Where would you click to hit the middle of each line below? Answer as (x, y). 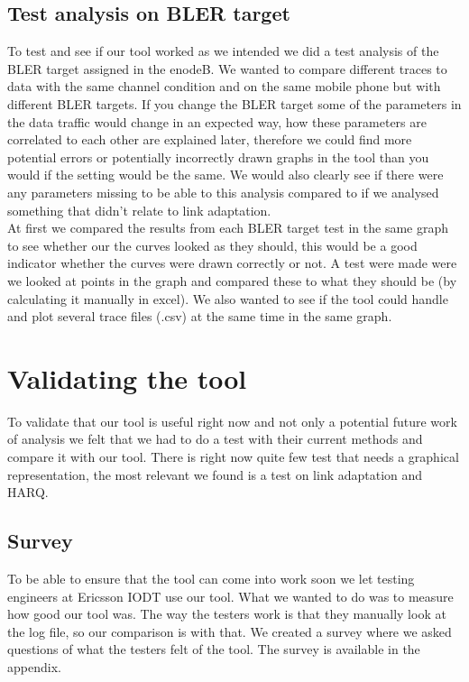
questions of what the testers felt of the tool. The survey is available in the (214, 649)
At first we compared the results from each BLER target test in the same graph (228, 228)
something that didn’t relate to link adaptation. (139, 210)
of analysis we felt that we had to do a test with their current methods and (215, 439)
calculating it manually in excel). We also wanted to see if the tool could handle (228, 298)
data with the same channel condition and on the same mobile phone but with (224, 86)
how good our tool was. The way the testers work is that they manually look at (227, 614)
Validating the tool (127, 378)
